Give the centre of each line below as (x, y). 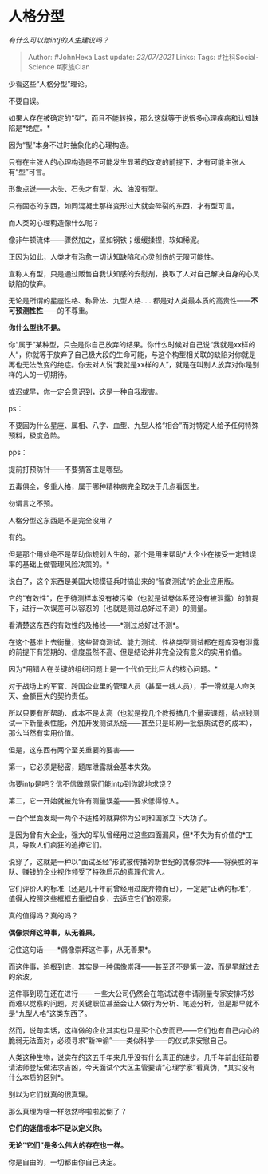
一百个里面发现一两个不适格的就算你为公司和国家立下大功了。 (110, 817)
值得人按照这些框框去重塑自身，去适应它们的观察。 (92, 898)
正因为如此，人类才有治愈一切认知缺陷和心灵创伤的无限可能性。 (113, 256)
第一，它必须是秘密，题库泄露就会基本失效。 (82, 767)
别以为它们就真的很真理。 (50, 1094)
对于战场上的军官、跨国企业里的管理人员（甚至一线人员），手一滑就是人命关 (132, 686)
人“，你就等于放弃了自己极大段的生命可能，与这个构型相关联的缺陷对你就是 (132, 354)
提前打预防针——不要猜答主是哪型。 (68, 469)
